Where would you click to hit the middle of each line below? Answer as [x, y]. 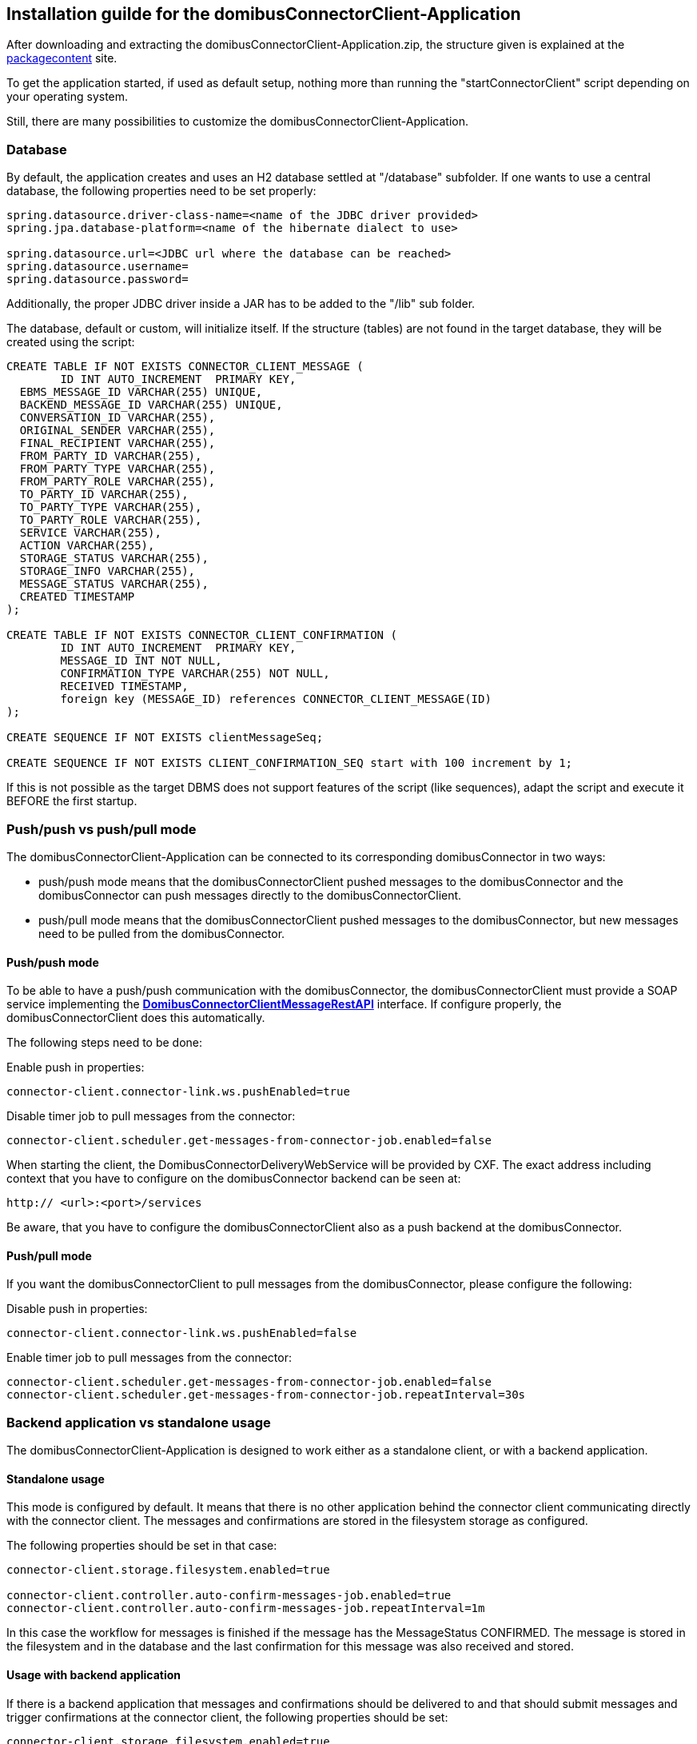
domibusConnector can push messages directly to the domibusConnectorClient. [250, 895]
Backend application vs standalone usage [139, 1422]
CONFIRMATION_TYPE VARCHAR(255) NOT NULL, [195, 674]
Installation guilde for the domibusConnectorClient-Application [264, 14]
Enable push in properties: [76, 1068]
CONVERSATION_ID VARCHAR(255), [117, 418]
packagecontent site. [62, 58]
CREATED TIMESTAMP [77, 597]
